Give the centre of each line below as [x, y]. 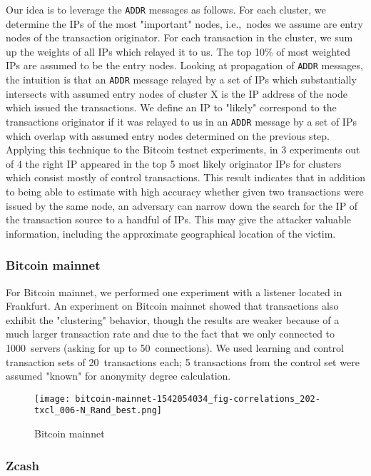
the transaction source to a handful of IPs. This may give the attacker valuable [178, 219]
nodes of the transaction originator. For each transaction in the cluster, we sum [179, 37]
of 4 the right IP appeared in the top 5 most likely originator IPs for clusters [174, 163]
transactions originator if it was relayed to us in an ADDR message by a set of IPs [181, 121]
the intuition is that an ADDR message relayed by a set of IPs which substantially [181, 80]
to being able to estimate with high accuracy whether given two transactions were [185, 191]
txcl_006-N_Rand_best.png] [98, 411]
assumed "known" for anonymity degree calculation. [118, 376]
